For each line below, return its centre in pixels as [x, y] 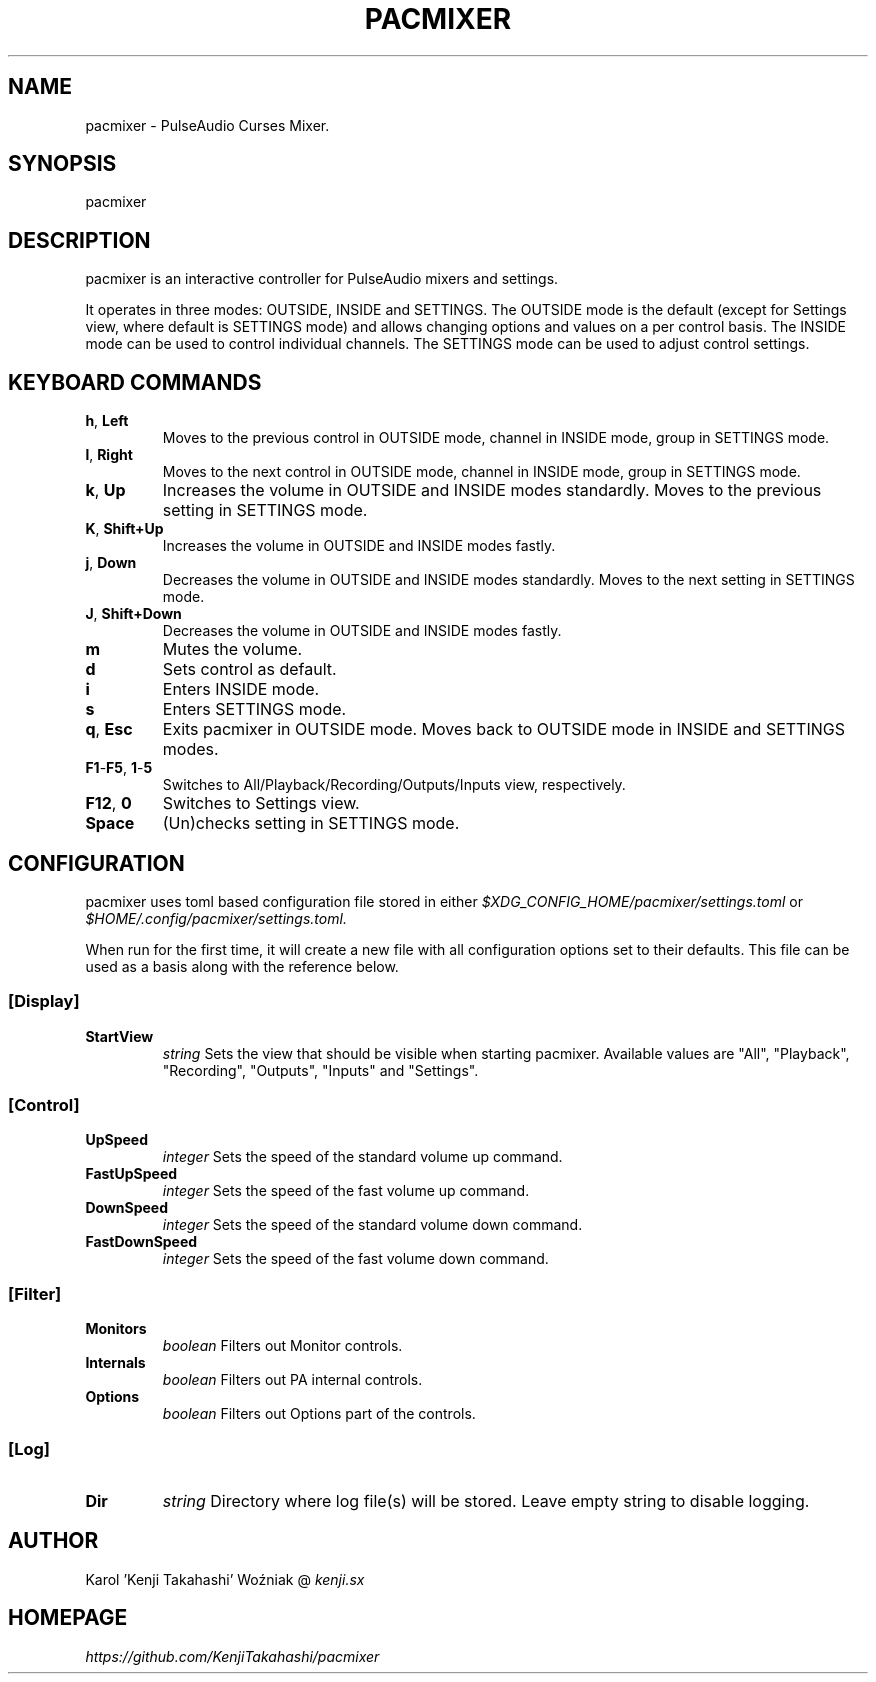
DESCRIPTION [79, 240]
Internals [115, 1363]
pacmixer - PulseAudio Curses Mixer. [207, 125]
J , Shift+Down [133, 614]
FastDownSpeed [141, 1242]
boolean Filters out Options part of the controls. [319, 1414]
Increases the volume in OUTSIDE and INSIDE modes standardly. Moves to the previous [492, 490]
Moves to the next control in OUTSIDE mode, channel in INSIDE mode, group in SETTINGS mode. [481, 472]
